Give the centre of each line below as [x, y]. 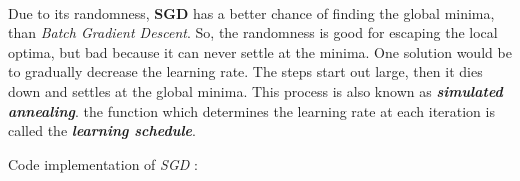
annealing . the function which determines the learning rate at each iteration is [251, 110]
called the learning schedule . [102, 130]
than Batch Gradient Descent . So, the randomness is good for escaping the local [253, 32]
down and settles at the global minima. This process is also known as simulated [255, 90]
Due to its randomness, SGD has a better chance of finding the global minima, [251, 12]
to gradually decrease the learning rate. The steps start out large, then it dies [245, 71]
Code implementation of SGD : [103, 163]
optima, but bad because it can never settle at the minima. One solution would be [260, 51]
